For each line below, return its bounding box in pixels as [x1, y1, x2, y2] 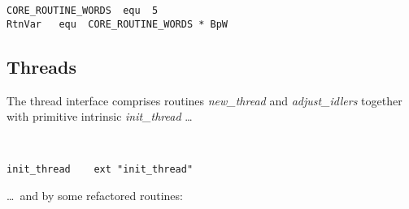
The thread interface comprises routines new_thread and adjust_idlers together [7, 92, 402, 109]
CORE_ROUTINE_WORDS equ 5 [7, 5, 159, 16]
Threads [7, 53, 76, 79]
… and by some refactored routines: [7, 186, 183, 203]
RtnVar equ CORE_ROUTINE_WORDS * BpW [7, 18, 228, 30]
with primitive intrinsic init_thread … [7, 108, 193, 125]
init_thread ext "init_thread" [7, 164, 194, 176]
